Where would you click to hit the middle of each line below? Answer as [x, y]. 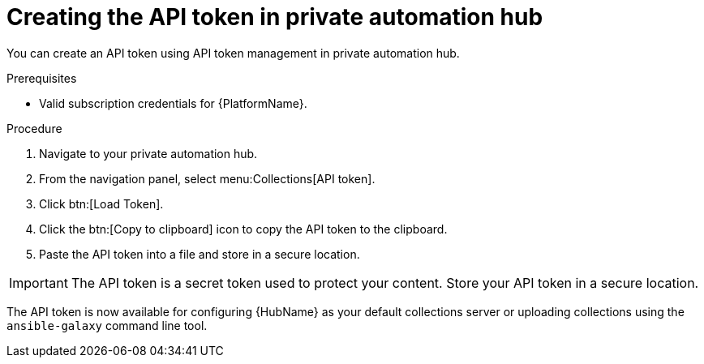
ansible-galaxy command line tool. [107, 325]
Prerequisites [42, 78]
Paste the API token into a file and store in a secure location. [200, 254]
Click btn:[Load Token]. [101, 203]
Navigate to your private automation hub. [148, 153]
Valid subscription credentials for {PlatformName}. [173, 103]
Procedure [34, 128]
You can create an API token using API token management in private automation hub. [233, 53]
